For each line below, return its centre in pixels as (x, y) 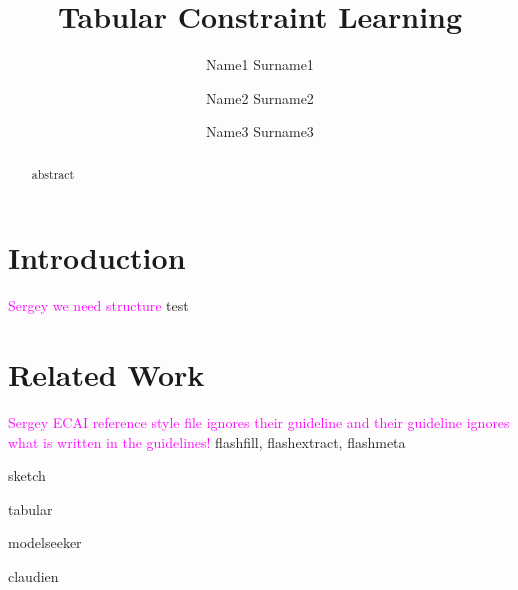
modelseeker (45, 542)
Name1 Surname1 (260, 64)
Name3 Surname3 (260, 131)
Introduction (97, 257)
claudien (33, 575)
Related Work (106, 374)
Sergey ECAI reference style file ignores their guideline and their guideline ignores (259, 422)
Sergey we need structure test (98, 305)
